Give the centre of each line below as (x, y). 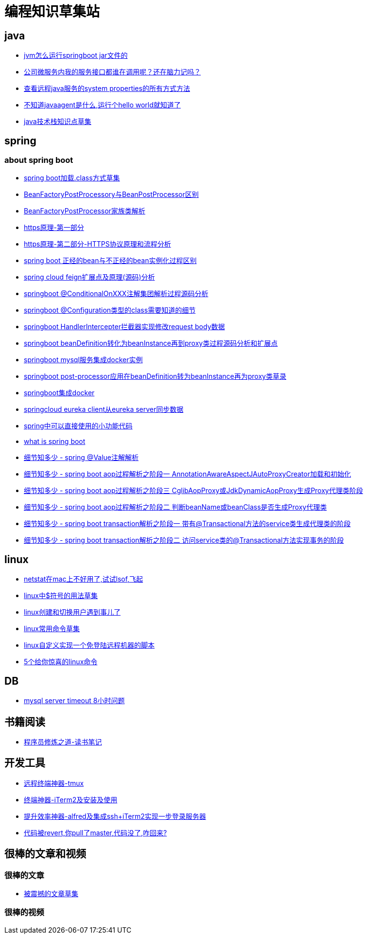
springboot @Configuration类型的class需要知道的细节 (110, 310)
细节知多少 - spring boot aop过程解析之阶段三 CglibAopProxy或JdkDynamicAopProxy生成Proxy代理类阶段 (193, 491)
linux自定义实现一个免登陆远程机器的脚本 (89, 645)
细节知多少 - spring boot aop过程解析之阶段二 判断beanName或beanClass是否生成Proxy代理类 (175, 507)
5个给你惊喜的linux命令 (61, 662)
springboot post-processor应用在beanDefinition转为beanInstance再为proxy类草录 (155, 376)
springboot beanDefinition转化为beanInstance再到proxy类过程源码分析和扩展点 (151, 343)
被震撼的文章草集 (51, 893)
